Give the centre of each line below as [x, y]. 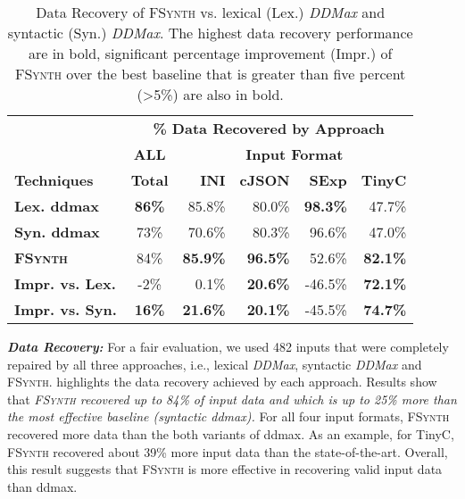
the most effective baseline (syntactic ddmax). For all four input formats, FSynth [228, 416]
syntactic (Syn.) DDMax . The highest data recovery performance [210, 33]
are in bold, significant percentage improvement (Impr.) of [210, 53]
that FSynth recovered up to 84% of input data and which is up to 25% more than [232, 399]
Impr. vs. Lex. [65, 283]
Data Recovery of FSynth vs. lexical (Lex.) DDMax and [211, 12]
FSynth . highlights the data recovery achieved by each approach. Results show [222, 382]
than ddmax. [42, 486]
